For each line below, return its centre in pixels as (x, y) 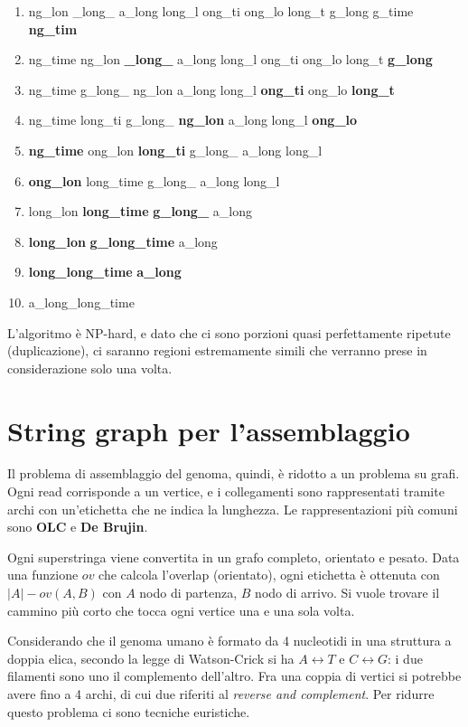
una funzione (43, 575)
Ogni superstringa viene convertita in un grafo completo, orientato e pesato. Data (234, 557)
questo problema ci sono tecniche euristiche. (129, 711)
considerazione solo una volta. (90, 368)
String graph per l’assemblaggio (209, 430)
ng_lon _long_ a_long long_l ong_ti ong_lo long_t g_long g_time (221, 11)
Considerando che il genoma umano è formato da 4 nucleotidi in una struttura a (229, 641)
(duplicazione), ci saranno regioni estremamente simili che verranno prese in (217, 350)
